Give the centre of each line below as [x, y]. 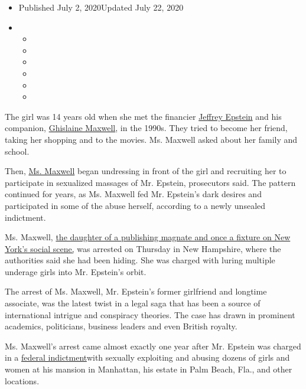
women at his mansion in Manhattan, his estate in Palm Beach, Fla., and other [149, 369]
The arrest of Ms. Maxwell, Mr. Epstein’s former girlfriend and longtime [136, 291]
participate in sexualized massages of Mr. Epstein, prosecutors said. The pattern [150, 182]
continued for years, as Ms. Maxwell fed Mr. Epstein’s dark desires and [133, 194]
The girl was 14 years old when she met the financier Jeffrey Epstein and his [143, 116]
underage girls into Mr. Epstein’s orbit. [76, 271]
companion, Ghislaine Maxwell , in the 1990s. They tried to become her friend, [146, 128]
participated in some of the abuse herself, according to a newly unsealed [135, 205]
